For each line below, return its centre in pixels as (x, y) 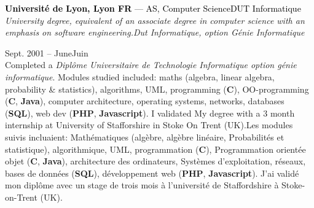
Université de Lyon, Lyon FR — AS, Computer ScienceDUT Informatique (153, 8)
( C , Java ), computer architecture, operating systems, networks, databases (145, 101)
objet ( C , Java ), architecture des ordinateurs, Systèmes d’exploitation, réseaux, (155, 161)
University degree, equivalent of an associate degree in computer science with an (155, 20)
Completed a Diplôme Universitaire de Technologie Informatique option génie (151, 65)
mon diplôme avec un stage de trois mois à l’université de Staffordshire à (142, 185)
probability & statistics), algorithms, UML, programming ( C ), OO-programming (157, 89)
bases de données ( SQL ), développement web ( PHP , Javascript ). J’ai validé (152, 173)
